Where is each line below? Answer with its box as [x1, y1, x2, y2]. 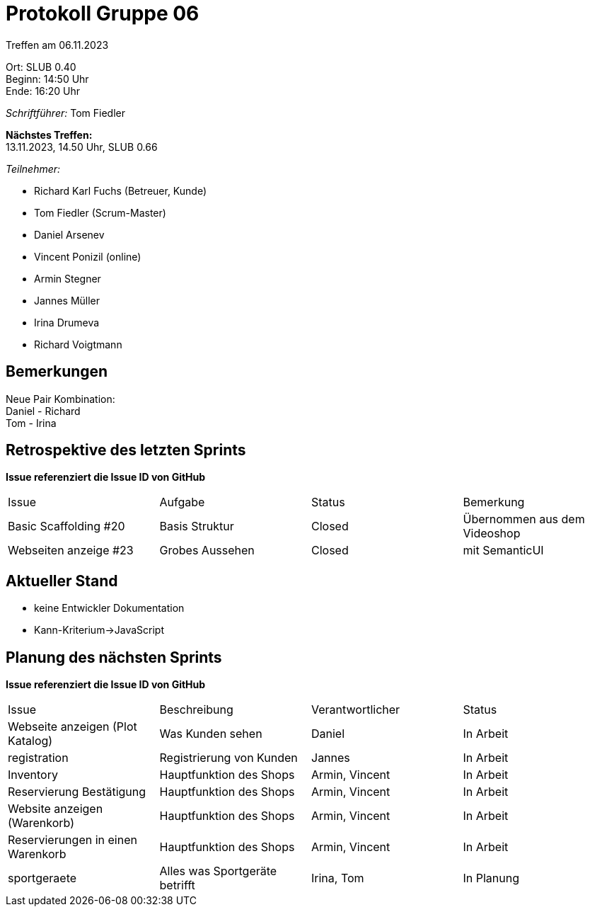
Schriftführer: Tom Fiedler [6, 106, 125, 119]
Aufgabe [159, 495, 205, 510]
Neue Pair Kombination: [6, 392, 115, 405]
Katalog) [8, 734, 53, 748]
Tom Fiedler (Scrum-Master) [34, 206, 166, 219]
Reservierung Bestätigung [8, 785, 146, 799]
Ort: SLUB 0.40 [6, 60, 76, 73]
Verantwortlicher [311, 702, 400, 717]
